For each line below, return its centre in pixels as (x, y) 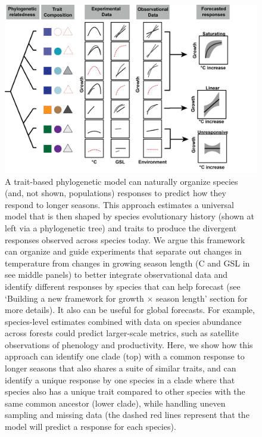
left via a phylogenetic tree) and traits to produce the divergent (121, 227)
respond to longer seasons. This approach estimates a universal (119, 204)
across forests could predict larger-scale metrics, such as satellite (122, 333)
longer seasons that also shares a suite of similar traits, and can (121, 368)
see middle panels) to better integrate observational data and (116, 275)
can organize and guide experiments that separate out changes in (123, 251)
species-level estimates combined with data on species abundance (123, 321)
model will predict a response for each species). (91, 427)
